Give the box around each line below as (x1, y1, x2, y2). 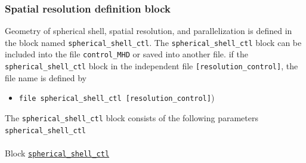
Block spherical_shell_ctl (5, 146, 110, 159)
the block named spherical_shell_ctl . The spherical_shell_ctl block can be (5, 36, 302, 48)
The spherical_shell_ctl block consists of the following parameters (5, 112, 258, 124)
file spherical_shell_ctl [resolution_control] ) (18, 91, 215, 104)
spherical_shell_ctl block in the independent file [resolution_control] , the (5, 60, 298, 72)
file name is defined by (5, 71, 86, 84)
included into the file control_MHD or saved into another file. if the (5, 48, 248, 60)
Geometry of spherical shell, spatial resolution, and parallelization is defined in (5, 24, 292, 37)
